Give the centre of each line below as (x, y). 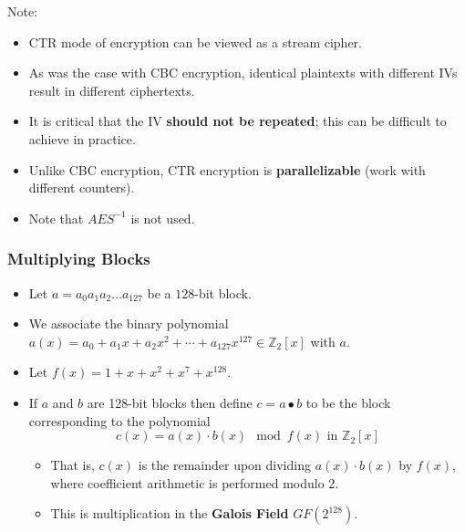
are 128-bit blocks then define (170, 402)
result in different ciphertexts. (112, 90)
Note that (56, 218)
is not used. (163, 218)
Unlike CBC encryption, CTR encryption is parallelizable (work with (227, 169)
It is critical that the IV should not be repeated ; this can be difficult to (238, 121)
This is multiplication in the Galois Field (170, 513)
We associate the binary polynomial (129, 323)
